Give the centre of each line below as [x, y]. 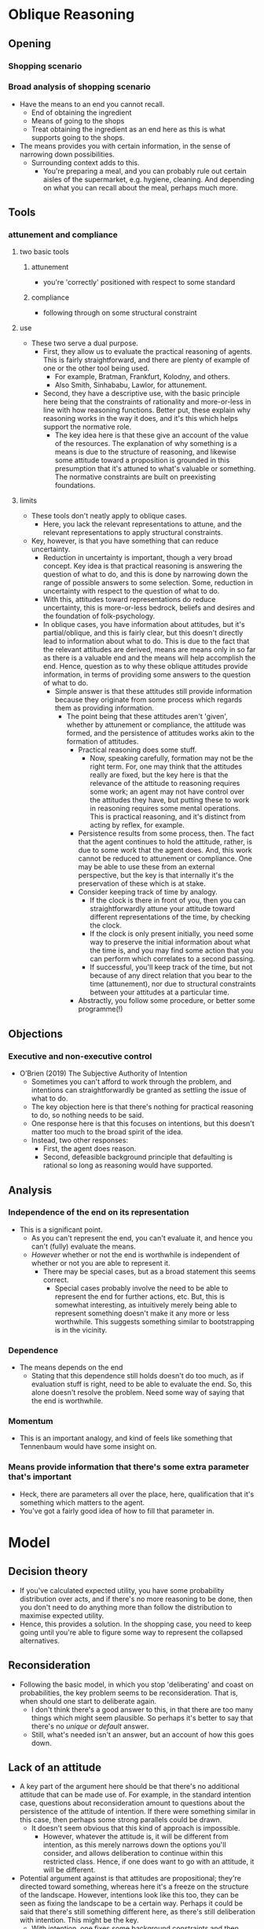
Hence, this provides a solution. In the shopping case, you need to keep [136, 1624]
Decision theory [48, 1571]
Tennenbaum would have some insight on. [88, 1447]
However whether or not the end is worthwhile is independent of [136, 1254]
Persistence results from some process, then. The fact [166, 834]
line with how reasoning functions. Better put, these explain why [147, 410]
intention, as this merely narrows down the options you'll [134, 1845]
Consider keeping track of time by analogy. [148, 892]
